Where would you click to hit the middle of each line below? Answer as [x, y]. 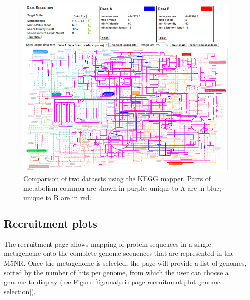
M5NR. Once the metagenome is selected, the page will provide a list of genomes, [125, 263]
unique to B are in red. [58, 197]
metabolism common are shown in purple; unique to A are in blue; [122, 188]
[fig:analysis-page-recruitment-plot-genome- [159, 282]
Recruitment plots [50, 224]
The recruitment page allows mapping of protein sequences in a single [108, 243]
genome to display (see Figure [48, 282]
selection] [18, 291]
